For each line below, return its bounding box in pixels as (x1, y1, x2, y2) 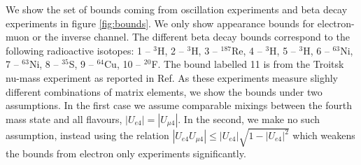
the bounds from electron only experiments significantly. (6, 146, 246, 161)
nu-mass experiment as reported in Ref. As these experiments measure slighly (6, 70, 339, 85)
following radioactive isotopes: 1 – (6, 43, 150, 57)
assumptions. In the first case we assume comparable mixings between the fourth (6, 98, 352, 113)
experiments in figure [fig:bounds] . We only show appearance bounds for (6, 15, 315, 30)
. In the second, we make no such (178, 111, 320, 126)
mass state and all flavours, (6, 111, 122, 126)
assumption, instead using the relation (6, 128, 169, 143)
